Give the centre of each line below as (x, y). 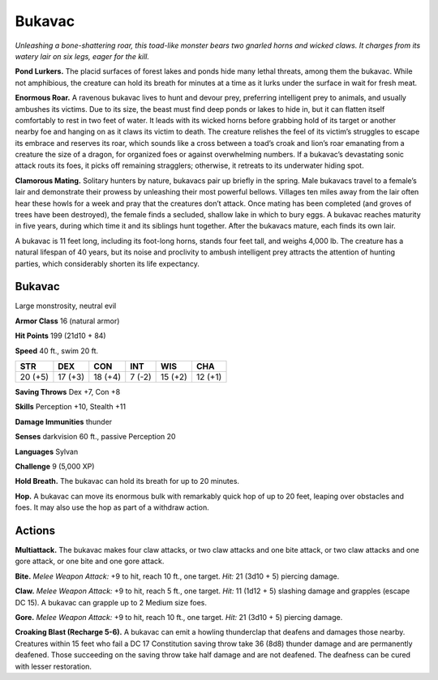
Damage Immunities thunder (64, 421)
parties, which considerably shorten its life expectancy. (107, 263)
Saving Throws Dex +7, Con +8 (68, 392)
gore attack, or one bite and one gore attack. (90, 561)
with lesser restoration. (54, 666)
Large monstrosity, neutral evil (66, 306)
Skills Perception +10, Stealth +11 (70, 407)
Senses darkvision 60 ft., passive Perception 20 (95, 437)
